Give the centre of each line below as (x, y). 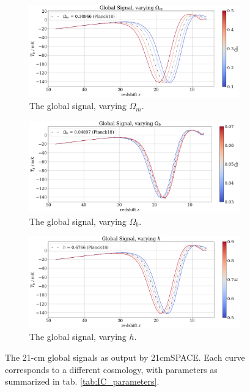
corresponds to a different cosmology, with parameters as (111, 369)
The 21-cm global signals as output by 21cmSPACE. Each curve (125, 357)
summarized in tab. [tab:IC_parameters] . (82, 381)
